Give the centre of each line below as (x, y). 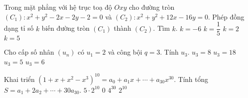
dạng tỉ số (19, 28)
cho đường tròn (152, 7)
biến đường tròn (66, 28)
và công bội (125, 52)
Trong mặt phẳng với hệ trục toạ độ (58, 7)
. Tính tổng (191, 79)
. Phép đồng (226, 16)
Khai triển (20, 79)
